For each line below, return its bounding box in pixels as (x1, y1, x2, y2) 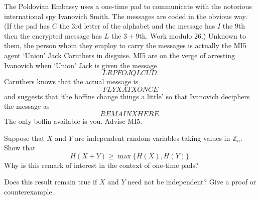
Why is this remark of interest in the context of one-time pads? (4, 159, 199, 170)
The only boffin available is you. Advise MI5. (4, 115, 143, 126)
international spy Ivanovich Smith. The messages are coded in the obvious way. (4, 11, 247, 21)
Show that (4, 142, 36, 153)
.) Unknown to (201, 30, 246, 41)
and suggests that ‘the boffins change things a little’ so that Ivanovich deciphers (4, 91, 250, 101)
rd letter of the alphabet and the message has (75, 21, 215, 31)
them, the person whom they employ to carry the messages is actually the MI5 (4, 40, 246, 51)
